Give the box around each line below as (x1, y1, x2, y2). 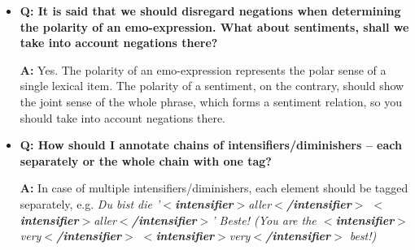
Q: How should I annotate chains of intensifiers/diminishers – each (20, 136, 402, 153)
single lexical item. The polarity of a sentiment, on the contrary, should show (20, 77, 404, 94)
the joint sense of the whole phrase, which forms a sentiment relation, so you (20, 93, 402, 110)
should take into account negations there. (20, 109, 225, 126)
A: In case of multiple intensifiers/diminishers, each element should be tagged (20, 179, 408, 196)
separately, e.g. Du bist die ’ (20, 195, 160, 212)
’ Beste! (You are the (212, 211, 317, 228)
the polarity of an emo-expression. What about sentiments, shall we (20, 18, 409, 35)
